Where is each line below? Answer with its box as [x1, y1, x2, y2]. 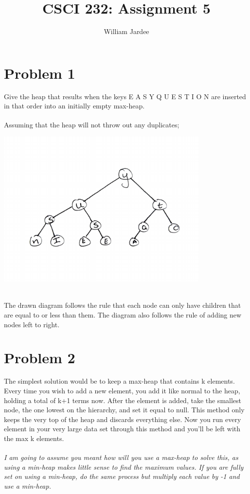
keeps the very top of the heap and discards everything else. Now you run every [4, 414, 241, 424]
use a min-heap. [4, 480, 51, 491]
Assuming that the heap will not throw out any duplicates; [4, 120, 179, 130]
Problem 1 [4, 63, 75, 83]
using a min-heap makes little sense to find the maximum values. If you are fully [4, 461, 244, 472]
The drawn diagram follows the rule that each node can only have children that [4, 300, 241, 310]
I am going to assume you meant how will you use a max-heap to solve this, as [4, 452, 238, 462]
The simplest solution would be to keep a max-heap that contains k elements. [4, 376, 235, 386]
